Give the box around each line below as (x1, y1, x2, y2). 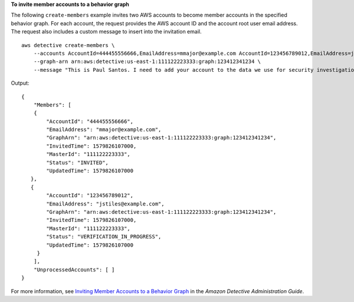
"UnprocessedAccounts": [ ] (33, 266, 115, 273)
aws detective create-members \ (21, 42, 115, 48)
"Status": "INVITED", (46, 159, 109, 166)
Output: (11, 79, 29, 87)
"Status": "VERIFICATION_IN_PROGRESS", (46, 233, 162, 240)
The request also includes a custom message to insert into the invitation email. (11, 28, 202, 35)
